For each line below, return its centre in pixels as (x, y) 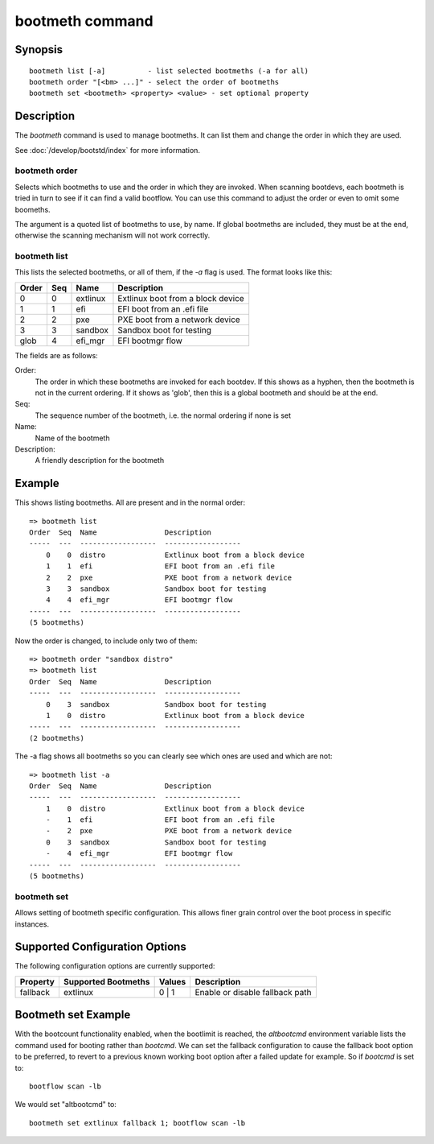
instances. (32, 924)
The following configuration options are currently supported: (115, 966)
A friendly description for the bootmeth (100, 460)
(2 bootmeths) (57, 738)
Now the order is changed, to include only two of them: (106, 641)
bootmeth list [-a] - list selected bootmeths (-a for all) (169, 71)
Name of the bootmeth (72, 438)
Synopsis (39, 50)
